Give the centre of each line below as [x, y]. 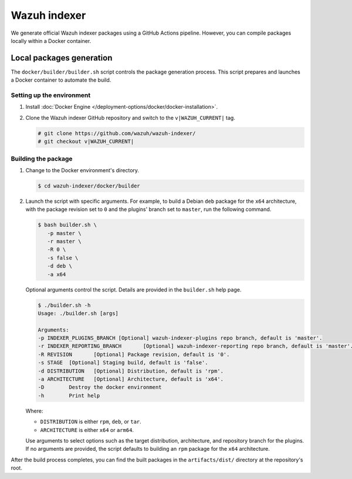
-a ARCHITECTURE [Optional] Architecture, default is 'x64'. [131, 379]
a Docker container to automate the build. [61, 80]
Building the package [42, 159]
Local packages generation [62, 58]
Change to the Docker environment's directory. [82, 170]
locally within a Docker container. [51, 41]
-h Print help [69, 396]
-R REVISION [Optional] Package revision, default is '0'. [134, 354]
